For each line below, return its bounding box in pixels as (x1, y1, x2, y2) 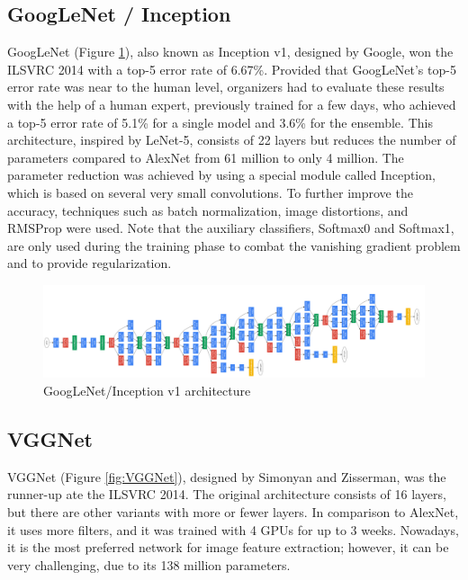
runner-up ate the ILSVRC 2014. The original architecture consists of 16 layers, (7, 485, 446, 504)
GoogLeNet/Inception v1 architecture (43, 381, 251, 400)
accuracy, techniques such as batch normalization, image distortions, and (7, 201, 409, 219)
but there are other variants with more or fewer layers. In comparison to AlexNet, (7, 503, 459, 522)
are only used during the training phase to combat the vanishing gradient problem (7, 236, 461, 254)
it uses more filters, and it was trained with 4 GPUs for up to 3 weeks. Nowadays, (7, 520, 459, 539)
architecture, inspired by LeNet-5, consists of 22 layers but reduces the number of (7, 130, 456, 149)
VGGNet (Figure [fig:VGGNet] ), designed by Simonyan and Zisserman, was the (7, 467, 446, 486)
